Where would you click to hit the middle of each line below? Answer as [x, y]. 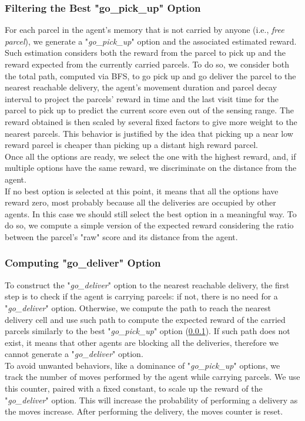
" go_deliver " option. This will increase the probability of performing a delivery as [151, 400]
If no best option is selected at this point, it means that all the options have [142, 191]
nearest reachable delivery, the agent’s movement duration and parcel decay [141, 87]
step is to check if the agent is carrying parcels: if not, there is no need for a [141, 296]
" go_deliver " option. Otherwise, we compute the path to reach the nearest [138, 307]
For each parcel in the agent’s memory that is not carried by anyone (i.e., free [145, 30]
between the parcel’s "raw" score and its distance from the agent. [121, 236]
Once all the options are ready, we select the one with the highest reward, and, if [150, 156]
